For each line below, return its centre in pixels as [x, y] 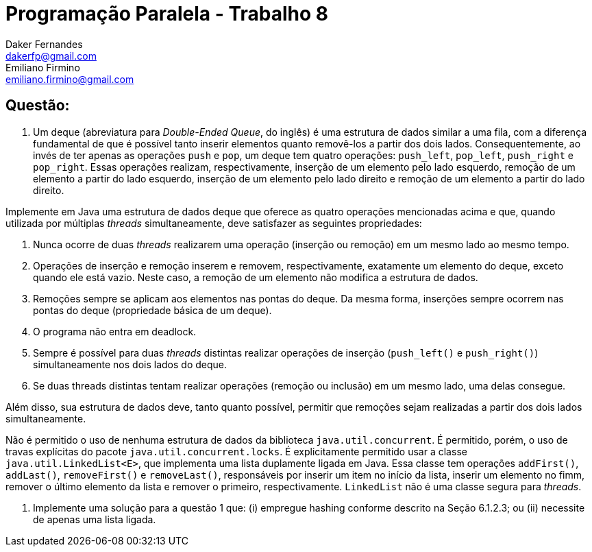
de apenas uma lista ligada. [95, 519]
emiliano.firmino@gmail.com [70, 79]
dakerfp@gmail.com [51, 56]
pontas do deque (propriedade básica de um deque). [152, 310]
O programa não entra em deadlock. [115, 331]
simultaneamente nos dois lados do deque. [130, 364]
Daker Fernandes [44, 44]
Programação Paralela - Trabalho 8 [167, 14]
